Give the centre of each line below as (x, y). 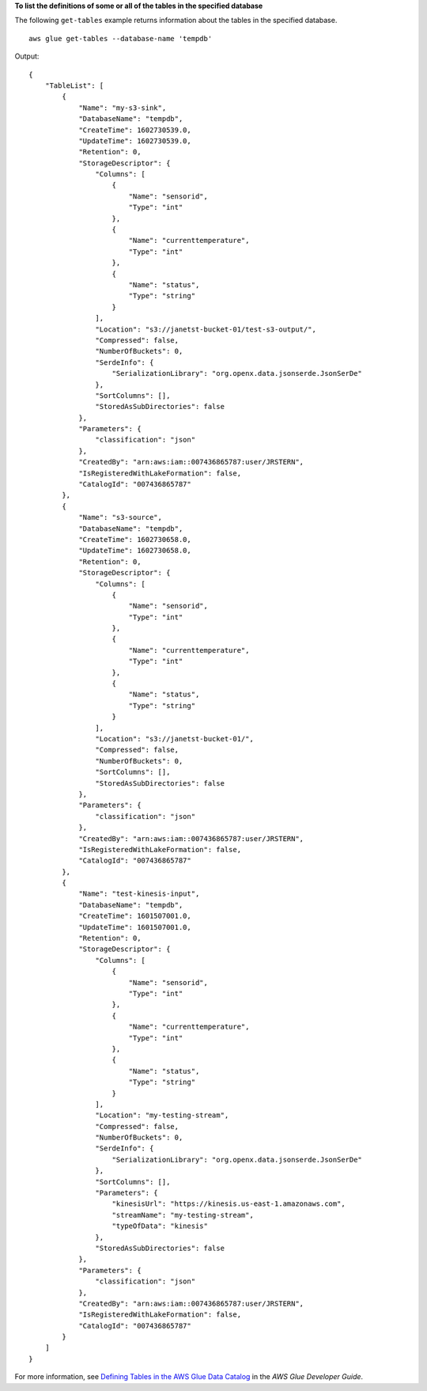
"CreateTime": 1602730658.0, (135, 539)
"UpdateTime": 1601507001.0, (135, 927)
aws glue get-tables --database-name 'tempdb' (121, 38)
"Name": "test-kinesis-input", (139, 894)
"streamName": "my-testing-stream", (183, 1215)
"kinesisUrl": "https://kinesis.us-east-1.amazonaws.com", (229, 1204)
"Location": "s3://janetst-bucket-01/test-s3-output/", (206, 329)
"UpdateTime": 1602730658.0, (135, 551)
